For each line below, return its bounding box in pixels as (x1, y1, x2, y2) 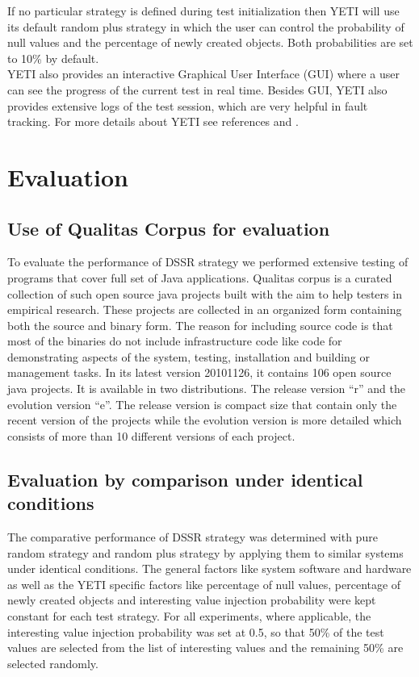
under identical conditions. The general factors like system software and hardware (7, 560, 412, 577)
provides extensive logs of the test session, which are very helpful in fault (7, 97, 368, 114)
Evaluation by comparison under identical (7, 466, 363, 491)
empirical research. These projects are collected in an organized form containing (7, 301, 402, 318)
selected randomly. (7, 654, 98, 671)
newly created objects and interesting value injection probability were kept (7, 591, 376, 608)
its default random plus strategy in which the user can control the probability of (7, 18, 404, 35)
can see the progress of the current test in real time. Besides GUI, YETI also (7, 81, 388, 98)
